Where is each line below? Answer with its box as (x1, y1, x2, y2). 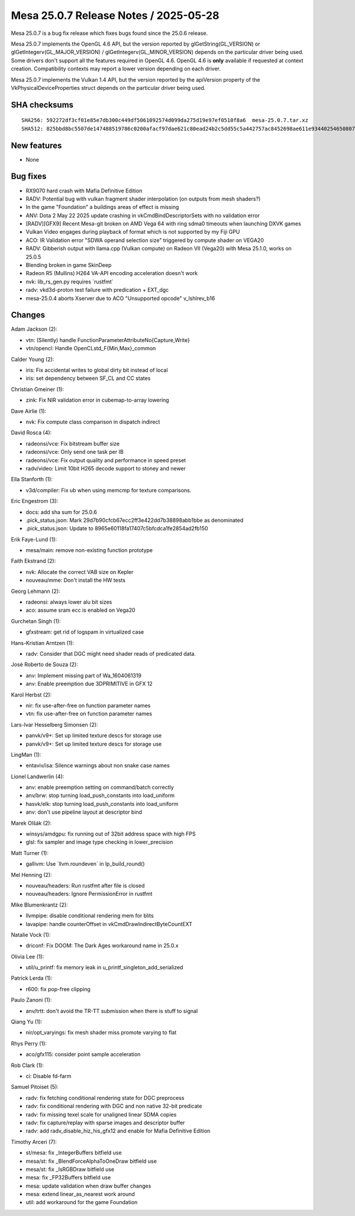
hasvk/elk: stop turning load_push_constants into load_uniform (25, 800, 179, 807)
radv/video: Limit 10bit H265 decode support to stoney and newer (25, 465, 186, 472)
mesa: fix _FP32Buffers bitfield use (25, 1174, 111, 1181)
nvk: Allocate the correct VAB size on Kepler (25, 568, 134, 575)
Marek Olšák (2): (11, 820, 52, 827)
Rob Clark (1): (11, 1062, 44, 1069)
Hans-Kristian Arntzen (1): (11, 639, 74, 646)
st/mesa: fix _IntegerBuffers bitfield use (25, 1149, 122, 1156)
